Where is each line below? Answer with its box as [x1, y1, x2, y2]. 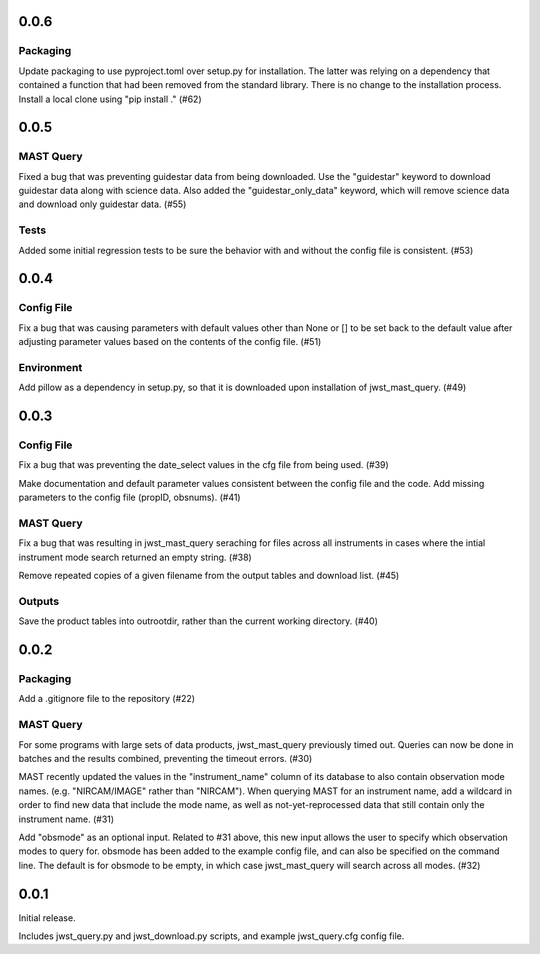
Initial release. [18, 911, 76, 924]
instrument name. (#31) [18, 813, 115, 825]
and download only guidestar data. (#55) [18, 198, 187, 210]
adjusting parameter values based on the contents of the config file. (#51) [18, 336, 322, 348]
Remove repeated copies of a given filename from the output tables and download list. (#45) [18, 570, 400, 582]
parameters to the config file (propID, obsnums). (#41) [18, 491, 241, 504]
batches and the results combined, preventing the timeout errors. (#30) [18, 753, 313, 764]
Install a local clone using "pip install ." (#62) [18, 93, 202, 105]
